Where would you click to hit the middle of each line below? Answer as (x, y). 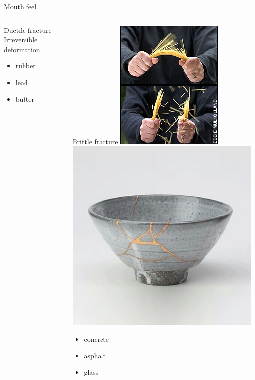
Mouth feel (20, 6)
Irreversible (21, 40)
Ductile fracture (28, 30)
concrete (97, 339)
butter (25, 99)
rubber (25, 66)
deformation (22, 49)
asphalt (95, 355)
